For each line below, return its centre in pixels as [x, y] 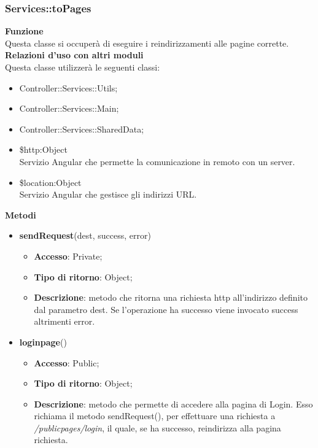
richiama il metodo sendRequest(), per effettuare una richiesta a [155, 416]
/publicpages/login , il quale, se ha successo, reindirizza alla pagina [157, 427]
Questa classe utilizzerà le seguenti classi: [83, 67]
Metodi [21, 214]
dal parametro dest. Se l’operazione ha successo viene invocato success [166, 309]
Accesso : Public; [67, 362]
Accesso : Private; [68, 256]
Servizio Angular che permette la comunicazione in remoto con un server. [157, 161]
